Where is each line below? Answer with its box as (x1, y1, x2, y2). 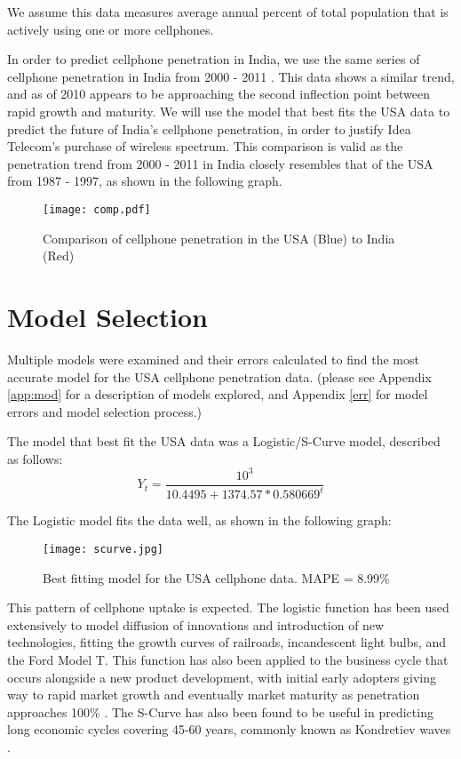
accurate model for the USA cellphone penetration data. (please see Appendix (7, 367, 432, 386)
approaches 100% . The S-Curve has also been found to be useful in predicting (7, 702, 433, 721)
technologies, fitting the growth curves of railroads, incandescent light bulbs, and (7, 633, 447, 651)
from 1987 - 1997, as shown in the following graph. (7, 172, 282, 190)
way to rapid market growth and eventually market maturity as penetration (7, 685, 420, 704)
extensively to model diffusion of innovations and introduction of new (7, 615, 385, 634)
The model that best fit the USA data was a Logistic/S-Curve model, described (7, 432, 441, 451)
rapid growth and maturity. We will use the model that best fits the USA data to (7, 101, 450, 120)
